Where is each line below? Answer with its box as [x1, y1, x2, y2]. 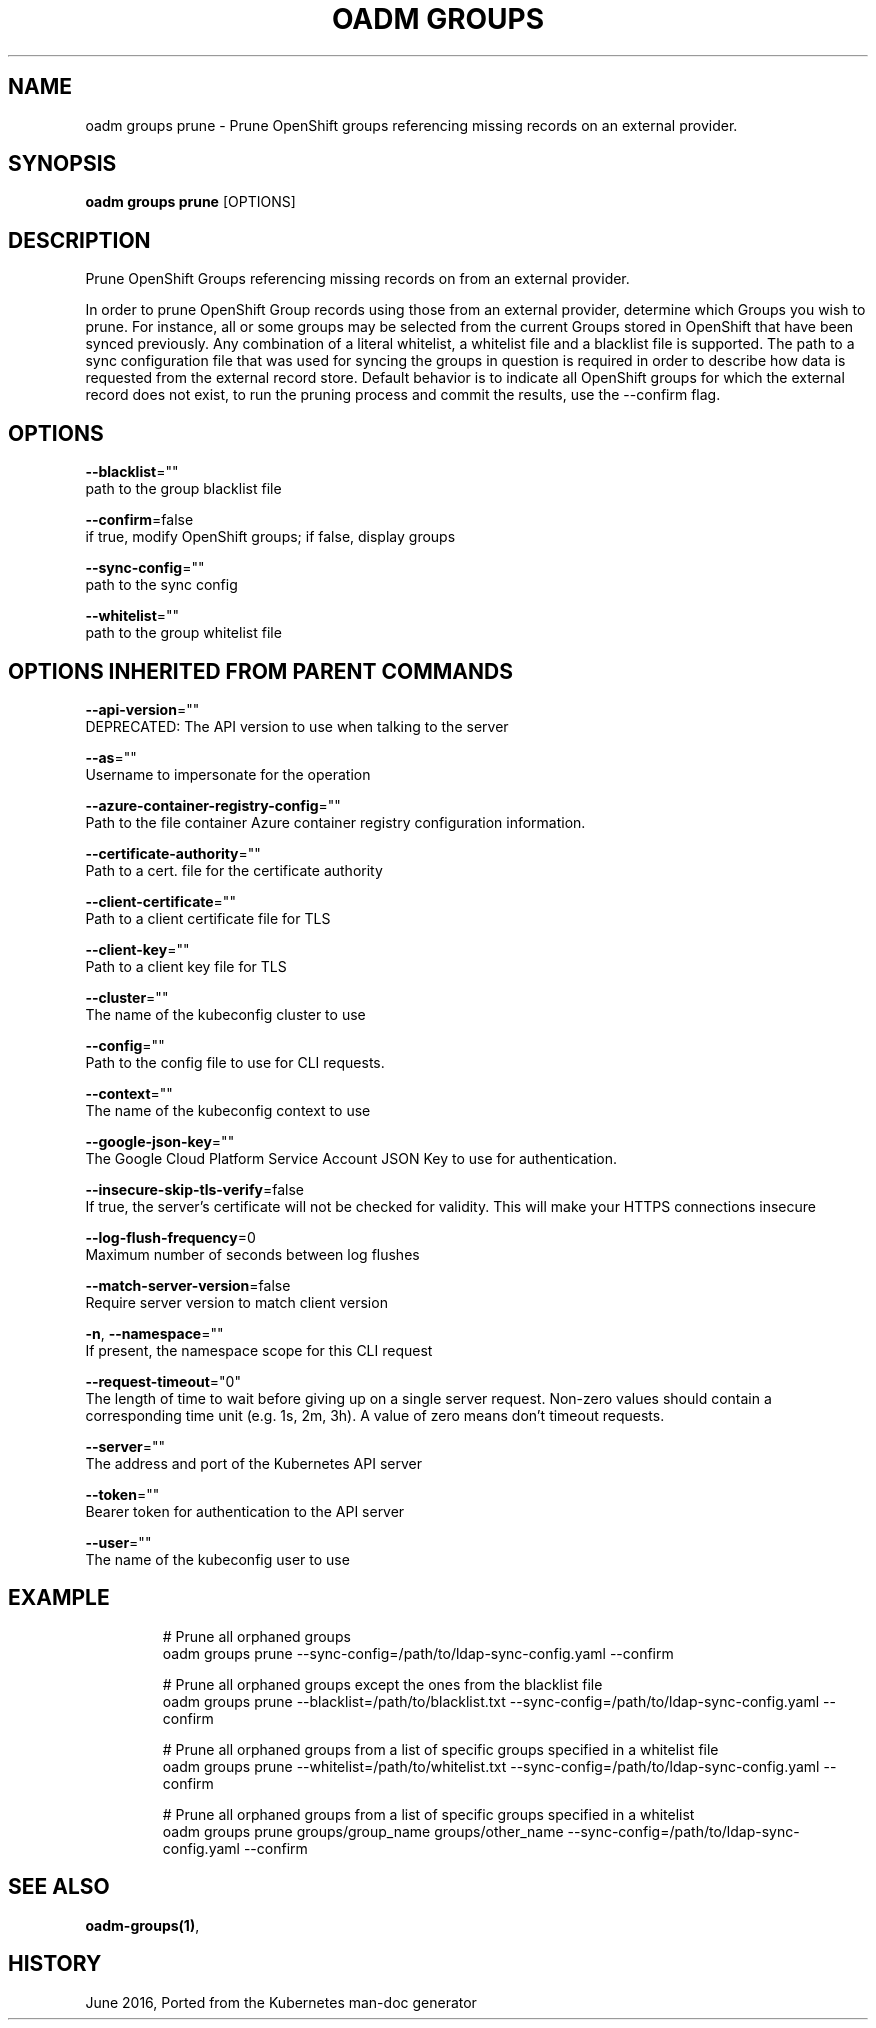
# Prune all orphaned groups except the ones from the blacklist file [162, 1675, 603, 1693]
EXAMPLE [8, 1585, 110, 1611]
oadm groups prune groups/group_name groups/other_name [162, 1822, 564, 1840]
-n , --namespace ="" [85, 1324, 224, 1342]
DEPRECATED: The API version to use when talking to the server [85, 717, 509, 735]
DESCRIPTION [8, 227, 151, 253]
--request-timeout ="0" [85, 1372, 241, 1390]
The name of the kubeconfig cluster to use [85, 1005, 366, 1023]
